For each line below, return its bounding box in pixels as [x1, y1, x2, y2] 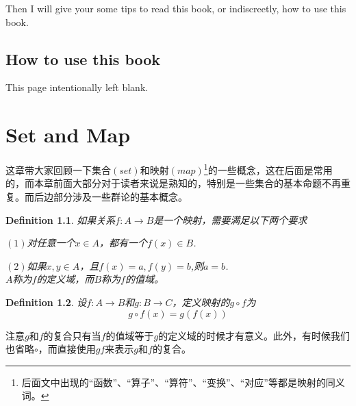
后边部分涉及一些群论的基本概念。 [34, 189, 188, 203]
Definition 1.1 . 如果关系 [5, 212, 116, 227]
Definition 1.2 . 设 [5, 294, 87, 309]
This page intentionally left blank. [5, 80, 149, 94]
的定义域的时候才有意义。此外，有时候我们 [158, 328, 351, 342]
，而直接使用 [38, 342, 96, 356]
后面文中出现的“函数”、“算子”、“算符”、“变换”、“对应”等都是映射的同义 [21, 375, 345, 389]
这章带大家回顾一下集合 [5, 162, 111, 177]
